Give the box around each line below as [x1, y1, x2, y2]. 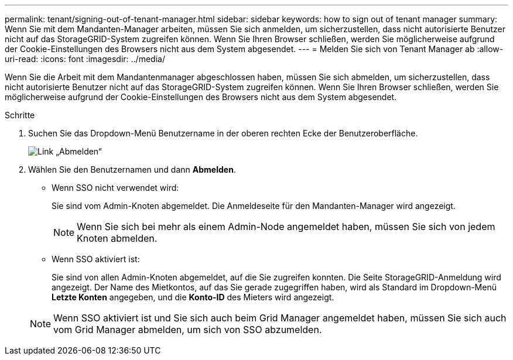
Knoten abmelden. [77, 232, 158, 244]
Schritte [5, 110, 35, 120]
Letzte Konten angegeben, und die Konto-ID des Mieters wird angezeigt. [52, 292, 334, 302]
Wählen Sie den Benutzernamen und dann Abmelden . [28, 164, 236, 174]
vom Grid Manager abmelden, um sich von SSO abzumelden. [53, 324, 322, 335]
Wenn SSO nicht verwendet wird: [52, 183, 179, 193]
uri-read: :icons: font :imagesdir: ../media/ [5, 54, 165, 64]
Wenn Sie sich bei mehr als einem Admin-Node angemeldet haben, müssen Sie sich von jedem [77, 221, 495, 232]
